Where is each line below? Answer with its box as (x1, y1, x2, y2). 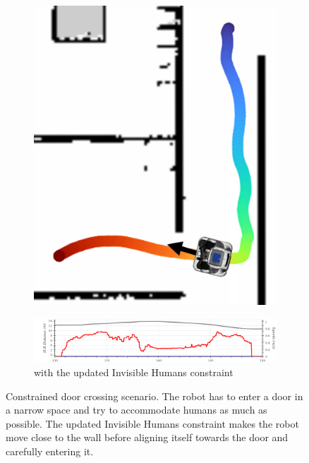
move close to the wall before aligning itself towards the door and (6, 430, 289, 445)
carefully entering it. (6, 444, 94, 459)
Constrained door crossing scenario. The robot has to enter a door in (6, 388, 303, 403)
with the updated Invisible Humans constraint (34, 365, 234, 380)
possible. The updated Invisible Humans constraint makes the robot (6, 416, 299, 431)
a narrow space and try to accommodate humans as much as (6, 402, 267, 417)
